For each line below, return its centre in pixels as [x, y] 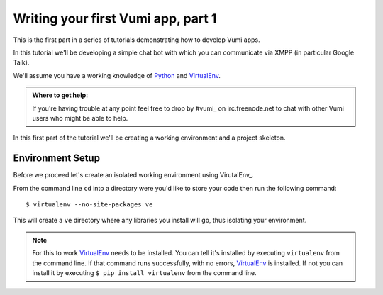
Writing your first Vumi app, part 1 [115, 18]
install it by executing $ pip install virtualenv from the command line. [144, 272]
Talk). [21, 62]
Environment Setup [57, 158]
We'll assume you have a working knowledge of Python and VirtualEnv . [117, 75]
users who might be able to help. [80, 118]
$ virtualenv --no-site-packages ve [89, 204]
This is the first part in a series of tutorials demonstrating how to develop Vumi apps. [137, 40]
